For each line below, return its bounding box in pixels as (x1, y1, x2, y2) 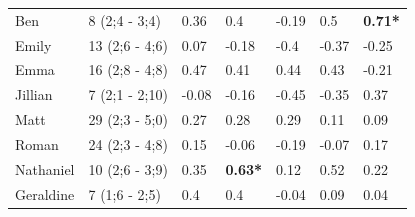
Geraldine (15, 183, 75, 204)
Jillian (15, 84, 53, 105)
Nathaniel (15, 158, 75, 179)
